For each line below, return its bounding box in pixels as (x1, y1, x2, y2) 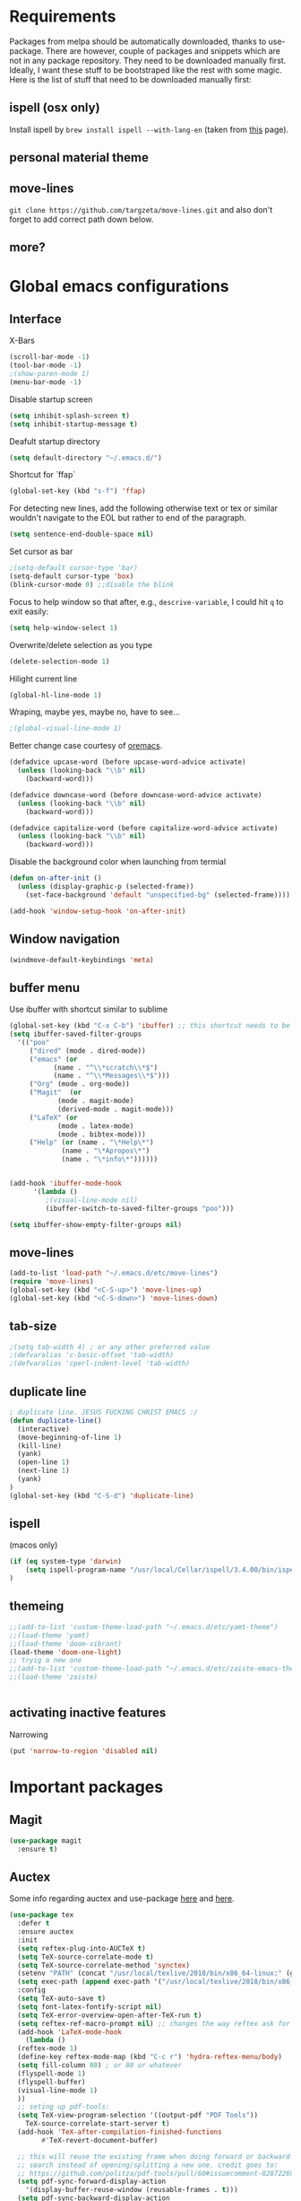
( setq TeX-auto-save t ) (17, 1995, 106, 2004)
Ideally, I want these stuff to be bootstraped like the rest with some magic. (9, 65, 282, 75)
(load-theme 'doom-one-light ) (9, 1647, 123, 1657)
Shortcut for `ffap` (9, 469, 76, 480)
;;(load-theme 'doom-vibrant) (9, 1639, 123, 1648)
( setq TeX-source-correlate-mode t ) (17, 1952, 154, 1961)
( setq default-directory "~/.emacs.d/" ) (9, 453, 163, 462)
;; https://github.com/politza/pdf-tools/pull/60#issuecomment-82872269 (17, 2169, 295, 2178)
